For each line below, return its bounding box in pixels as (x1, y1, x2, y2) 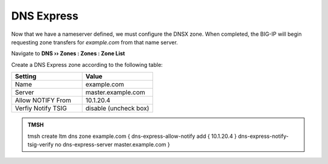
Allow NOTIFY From (15, 96, 72, 104)
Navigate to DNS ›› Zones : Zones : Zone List (11, 50, 125, 57)
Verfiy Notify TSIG (15, 104, 67, 112)
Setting (15, 72, 36, 81)
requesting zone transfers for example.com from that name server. (11, 38, 179, 46)
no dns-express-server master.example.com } (55, 140, 170, 148)
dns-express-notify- (237, 132, 289, 140)
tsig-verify (27, 140, 54, 148)
